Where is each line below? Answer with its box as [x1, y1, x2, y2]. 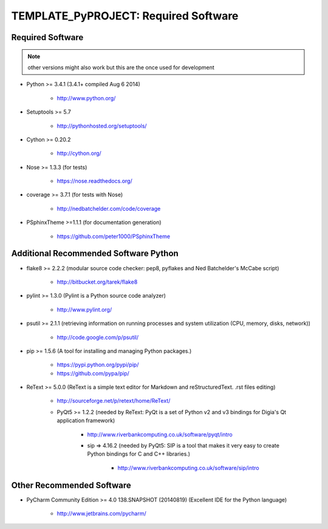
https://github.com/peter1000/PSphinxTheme [56, 233, 170, 240]
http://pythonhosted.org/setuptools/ [56, 122, 147, 129]
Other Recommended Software [11, 480, 131, 490]
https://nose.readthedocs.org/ [56, 177, 133, 185]
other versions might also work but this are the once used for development [27, 64, 215, 71]
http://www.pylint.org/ [56, 305, 112, 313]
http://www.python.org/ [56, 94, 116, 101]
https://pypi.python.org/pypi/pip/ [56, 361, 139, 369]
